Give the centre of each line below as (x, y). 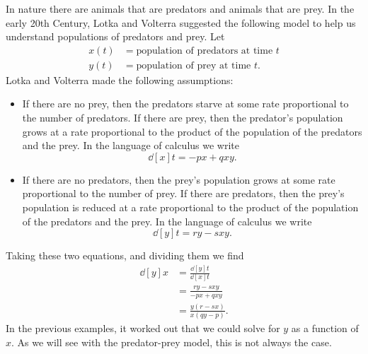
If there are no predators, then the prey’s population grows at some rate (179, 179)
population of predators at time (205, 51)
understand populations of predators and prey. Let (115, 36)
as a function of (325, 328)
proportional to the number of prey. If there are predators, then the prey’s (183, 193)
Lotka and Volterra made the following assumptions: (120, 79)
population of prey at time (194, 65)
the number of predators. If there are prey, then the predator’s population (183, 118)
